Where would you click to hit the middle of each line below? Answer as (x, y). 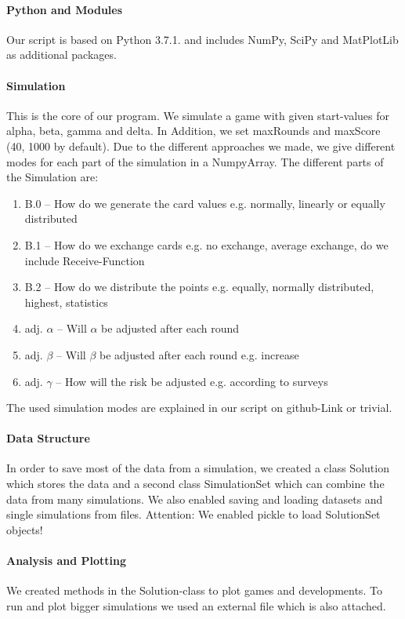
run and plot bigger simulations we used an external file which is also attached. (196, 605)
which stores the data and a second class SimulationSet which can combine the (195, 484)
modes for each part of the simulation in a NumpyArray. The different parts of (195, 161)
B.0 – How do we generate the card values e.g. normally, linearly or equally (205, 203)
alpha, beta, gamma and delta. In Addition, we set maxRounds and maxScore (193, 131)
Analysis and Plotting (67, 561)
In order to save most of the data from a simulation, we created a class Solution (198, 468)
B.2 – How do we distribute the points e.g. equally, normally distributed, (199, 287)
